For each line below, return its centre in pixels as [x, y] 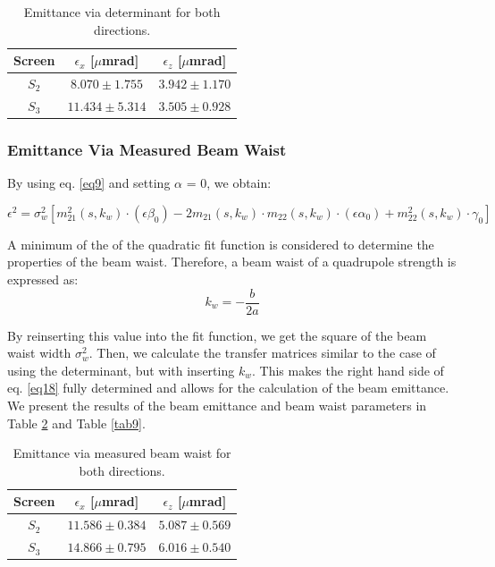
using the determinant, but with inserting [121, 370]
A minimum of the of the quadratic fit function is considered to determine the [221, 244]
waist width [39, 353]
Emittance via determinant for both [122, 12]
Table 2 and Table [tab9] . [76, 423]
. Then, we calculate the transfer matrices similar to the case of [262, 353]
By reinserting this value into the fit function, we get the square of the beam [217, 335]
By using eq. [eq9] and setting [89, 183]
